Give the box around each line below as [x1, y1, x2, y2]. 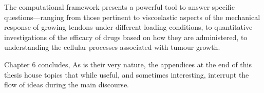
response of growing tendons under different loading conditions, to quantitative [4, 22, 253, 32]
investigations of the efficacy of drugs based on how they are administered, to [4, 31, 248, 42]
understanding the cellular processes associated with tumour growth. [4, 42, 220, 52]
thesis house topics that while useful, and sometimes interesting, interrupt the [4, 69, 249, 80]
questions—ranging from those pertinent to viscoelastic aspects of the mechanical [4, 11, 260, 22]
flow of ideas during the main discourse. [4, 79, 129, 90]
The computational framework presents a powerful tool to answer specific [4, 2, 235, 12]
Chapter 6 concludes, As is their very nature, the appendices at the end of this [4, 59, 252, 69]
